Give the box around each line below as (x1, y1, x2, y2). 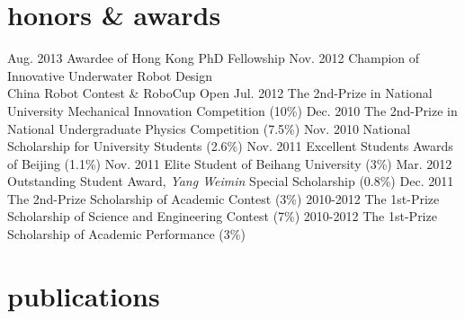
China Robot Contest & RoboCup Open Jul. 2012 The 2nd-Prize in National (7, 84, 433, 102)
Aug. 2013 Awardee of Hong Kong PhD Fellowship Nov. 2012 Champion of (7, 49, 420, 67)
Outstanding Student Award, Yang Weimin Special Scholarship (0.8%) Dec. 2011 (7, 172, 454, 191)
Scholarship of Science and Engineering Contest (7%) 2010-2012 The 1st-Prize (7, 207, 437, 226)
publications (7, 277, 160, 314)
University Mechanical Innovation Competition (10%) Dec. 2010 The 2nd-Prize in (7, 101, 458, 120)
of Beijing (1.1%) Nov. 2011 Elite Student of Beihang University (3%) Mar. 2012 (7, 154, 452, 173)
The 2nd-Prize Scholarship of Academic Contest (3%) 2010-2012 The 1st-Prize (7, 189, 440, 208)
